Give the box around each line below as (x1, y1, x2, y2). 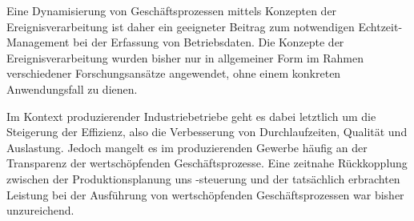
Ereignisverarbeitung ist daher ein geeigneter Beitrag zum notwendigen (6, 18, 355, 34)
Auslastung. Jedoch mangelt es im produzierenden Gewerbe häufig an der (6, 139, 368, 155)
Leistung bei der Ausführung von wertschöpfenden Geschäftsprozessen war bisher (6, 186, 404, 203)
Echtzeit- (358, 18, 403, 34)
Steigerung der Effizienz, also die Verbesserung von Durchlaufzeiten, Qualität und (6, 123, 408, 140)
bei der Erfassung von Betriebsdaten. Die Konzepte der (73, 34, 344, 50)
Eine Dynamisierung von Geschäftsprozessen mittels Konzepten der (6, 2, 337, 18)
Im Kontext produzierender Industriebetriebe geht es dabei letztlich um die (6, 107, 376, 124)
